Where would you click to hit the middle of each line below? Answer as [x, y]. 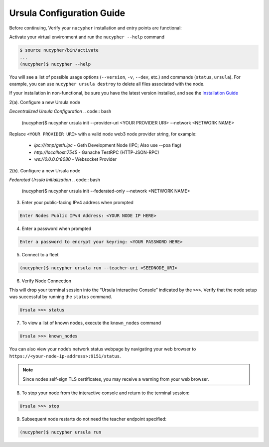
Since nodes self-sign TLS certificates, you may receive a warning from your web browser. [116, 379]
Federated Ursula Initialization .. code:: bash [55, 180]
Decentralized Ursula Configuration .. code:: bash [60, 112]
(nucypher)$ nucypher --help [55, 64]
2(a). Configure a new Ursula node [45, 102]
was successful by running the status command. [61, 297]
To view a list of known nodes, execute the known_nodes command [91, 323]
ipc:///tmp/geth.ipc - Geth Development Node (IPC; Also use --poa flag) [108, 145]
